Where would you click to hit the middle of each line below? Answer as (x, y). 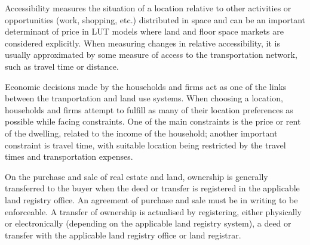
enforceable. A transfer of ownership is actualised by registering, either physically (153, 211)
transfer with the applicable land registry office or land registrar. (123, 235)
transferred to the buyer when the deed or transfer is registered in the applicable (152, 188)
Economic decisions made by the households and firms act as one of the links (146, 86)
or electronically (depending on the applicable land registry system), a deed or (148, 223)
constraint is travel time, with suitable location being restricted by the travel (145, 145)
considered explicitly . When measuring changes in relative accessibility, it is (143, 43)
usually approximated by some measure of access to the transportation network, (151, 55)
